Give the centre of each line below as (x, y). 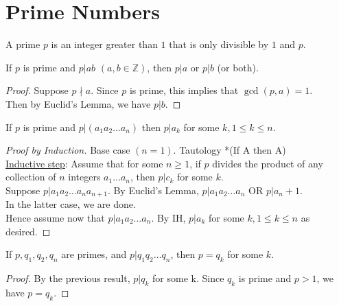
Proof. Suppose (37, 90)
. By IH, (168, 217)
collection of (31, 177)
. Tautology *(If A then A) (230, 150)
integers (84, 177)
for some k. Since (188, 278)
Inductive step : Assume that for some (84, 163)
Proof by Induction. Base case (68, 150)
